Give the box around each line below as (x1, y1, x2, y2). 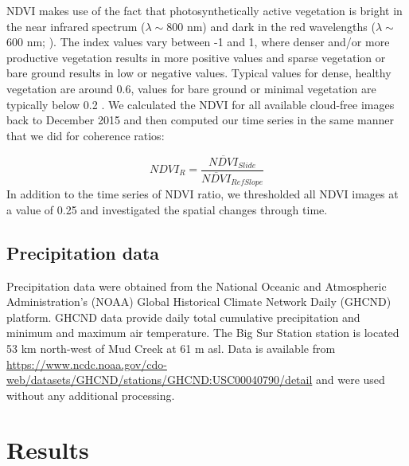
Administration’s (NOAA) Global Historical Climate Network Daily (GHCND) (6, 293, 391, 310)
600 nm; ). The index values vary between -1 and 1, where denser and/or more (6, 33, 390, 50)
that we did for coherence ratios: (6, 127, 165, 143)
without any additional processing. (6, 386, 175, 403)
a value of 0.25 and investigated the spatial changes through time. (6, 201, 328, 217)
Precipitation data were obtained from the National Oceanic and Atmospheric (6, 277, 387, 294)
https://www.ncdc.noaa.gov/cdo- (6, 355, 167, 372)
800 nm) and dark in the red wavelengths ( (166, 18, 376, 34)
